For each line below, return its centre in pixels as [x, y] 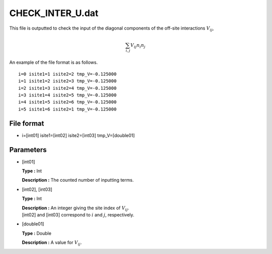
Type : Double [37, 233]
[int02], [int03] [37, 189]
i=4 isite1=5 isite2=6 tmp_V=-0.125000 [67, 102]
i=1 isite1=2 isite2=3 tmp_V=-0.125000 [67, 81]
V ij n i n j [138, 46]
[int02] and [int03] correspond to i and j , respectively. [78, 215]
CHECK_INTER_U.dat [54, 13]
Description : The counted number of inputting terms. [78, 180]
